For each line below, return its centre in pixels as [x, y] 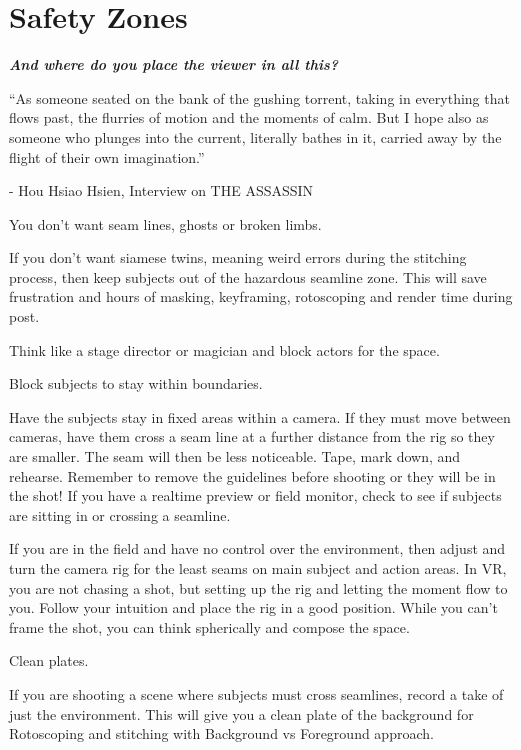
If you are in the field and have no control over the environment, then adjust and [257, 548]
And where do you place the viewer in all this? [173, 64]
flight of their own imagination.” [107, 156]
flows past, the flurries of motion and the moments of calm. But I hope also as [249, 117]
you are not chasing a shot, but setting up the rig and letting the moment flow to [258, 587]
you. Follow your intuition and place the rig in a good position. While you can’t [253, 607]
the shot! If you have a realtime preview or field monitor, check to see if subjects [255, 495]
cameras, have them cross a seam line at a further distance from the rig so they [252, 436]
